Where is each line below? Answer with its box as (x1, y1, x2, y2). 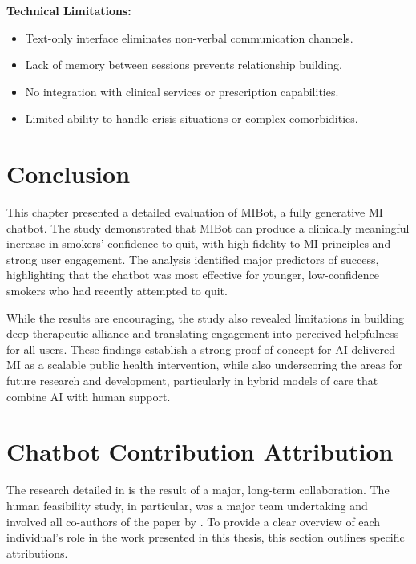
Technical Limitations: (6, 2, 131, 18)
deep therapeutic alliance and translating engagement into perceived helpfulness (6, 325, 399, 342)
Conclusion (6, 157, 131, 190)
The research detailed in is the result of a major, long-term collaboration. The (6, 481, 390, 498)
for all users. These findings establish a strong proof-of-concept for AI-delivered (6, 340, 395, 357)
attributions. (6, 544, 68, 561)
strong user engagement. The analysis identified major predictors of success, (6, 250, 379, 267)
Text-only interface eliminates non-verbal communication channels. (25, 29, 353, 46)
